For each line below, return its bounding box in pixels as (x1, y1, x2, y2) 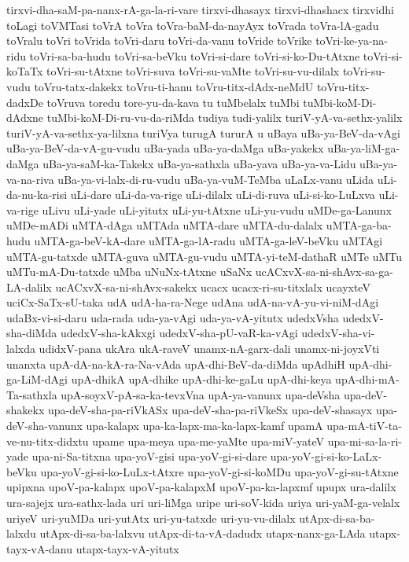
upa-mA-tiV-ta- (326, 417, 402, 434)
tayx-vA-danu (6, 540, 73, 556)
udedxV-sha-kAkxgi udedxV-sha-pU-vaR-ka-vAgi (60, 325, 298, 341)
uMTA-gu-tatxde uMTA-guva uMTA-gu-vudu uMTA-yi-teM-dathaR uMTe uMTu (6, 248, 403, 264)
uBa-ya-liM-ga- (327, 140, 400, 156)
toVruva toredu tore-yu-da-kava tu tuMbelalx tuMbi (46, 94, 300, 110)
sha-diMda (6, 325, 57, 341)
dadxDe (6, 94, 43, 110)
